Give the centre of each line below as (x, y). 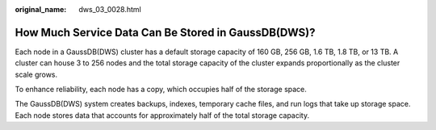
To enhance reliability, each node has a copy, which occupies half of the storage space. (161, 90)
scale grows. (36, 74)
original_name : (41, 9)
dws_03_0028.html (110, 9)
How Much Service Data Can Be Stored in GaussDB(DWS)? (165, 32)
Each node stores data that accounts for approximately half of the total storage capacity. (162, 115)
